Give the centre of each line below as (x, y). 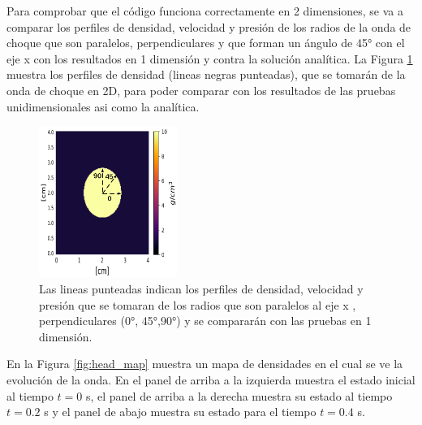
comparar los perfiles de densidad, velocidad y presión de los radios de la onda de (209, 26)
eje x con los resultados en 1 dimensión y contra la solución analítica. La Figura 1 (210, 58)
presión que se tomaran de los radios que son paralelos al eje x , (198, 304)
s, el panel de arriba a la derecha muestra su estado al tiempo (239, 395)
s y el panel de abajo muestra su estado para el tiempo (180, 412)
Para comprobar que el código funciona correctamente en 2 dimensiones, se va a (205, 11)
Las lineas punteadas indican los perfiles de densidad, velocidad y (201, 288)
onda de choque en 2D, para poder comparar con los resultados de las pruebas (201, 90)
